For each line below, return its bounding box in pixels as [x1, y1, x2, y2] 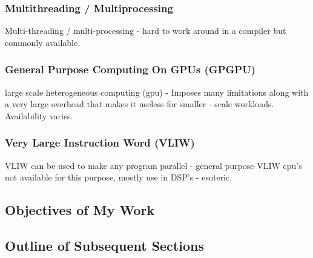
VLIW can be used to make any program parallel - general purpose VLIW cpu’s [5, 159, 302, 171]
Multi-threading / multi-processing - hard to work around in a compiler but [5, 24, 286, 37]
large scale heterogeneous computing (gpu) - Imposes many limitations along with [5, 85, 309, 98]
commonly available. [5, 36, 81, 48]
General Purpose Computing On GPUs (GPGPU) [5, 62, 255, 77]
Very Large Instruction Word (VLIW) [5, 135, 195, 150]
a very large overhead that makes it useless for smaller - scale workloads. [5, 98, 274, 110]
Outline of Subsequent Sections [5, 236, 204, 254]
